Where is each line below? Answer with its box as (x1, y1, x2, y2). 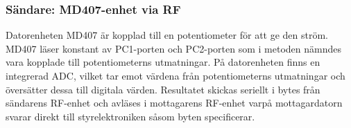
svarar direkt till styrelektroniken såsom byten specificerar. (6, 109, 255, 123)
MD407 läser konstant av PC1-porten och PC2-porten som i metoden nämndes (6, 41, 341, 55)
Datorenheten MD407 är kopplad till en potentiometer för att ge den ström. (6, 28, 329, 42)
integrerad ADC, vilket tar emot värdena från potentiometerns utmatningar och (6, 68, 345, 82)
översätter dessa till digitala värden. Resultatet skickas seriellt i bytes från (6, 82, 320, 96)
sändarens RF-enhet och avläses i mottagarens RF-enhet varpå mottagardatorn (6, 95, 343, 110)
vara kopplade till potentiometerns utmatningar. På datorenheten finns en (6, 55, 320, 69)
